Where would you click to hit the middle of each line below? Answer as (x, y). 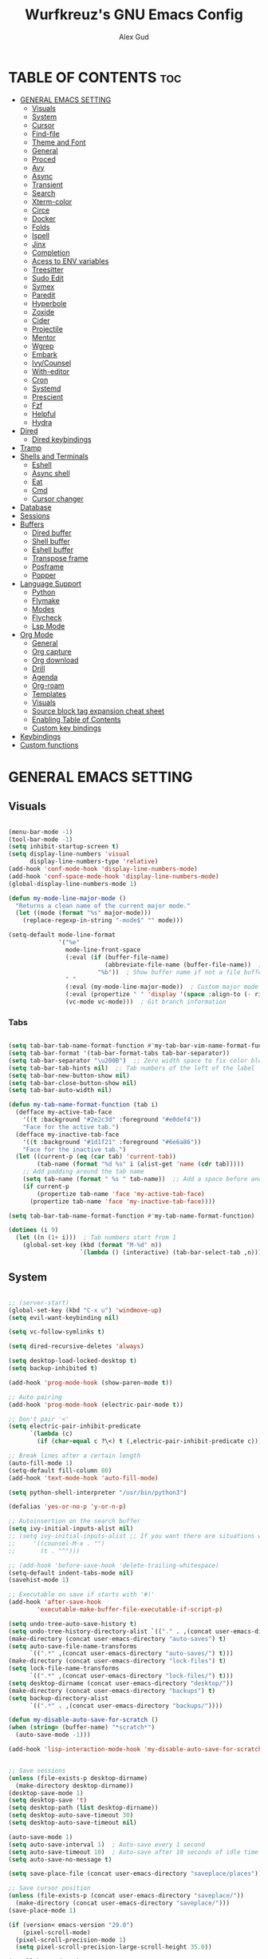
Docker (43, 218)
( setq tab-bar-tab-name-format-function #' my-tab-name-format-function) (132, 1216)
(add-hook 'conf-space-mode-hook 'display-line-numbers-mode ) (114, 876)
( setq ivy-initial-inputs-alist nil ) (71, 1529)
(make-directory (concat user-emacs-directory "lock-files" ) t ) (117, 1661)
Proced (43, 159)
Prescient (47, 396)
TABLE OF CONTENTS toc (95, 77)
